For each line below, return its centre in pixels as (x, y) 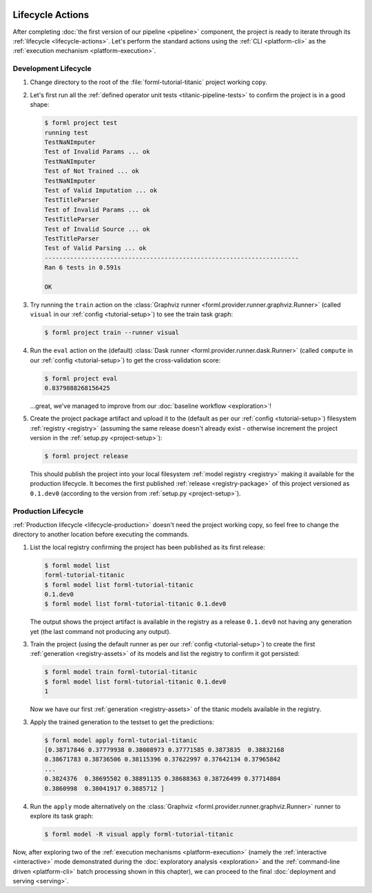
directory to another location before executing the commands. (101, 535)
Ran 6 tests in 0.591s (83, 268)
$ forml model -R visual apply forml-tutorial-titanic (139, 834)
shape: (40, 105)
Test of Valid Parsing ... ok (95, 248)
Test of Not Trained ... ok (92, 171)
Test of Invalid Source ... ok (97, 229)
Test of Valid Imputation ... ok (101, 190)
